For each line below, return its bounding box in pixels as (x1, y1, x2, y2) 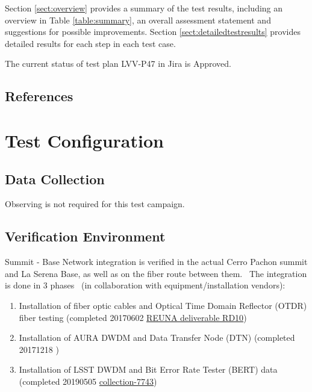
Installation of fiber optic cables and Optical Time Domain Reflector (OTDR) (19, 299, 307, 311)
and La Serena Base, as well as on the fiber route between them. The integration (5, 267, 307, 279)
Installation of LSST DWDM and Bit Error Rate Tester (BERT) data (19, 363, 278, 376)
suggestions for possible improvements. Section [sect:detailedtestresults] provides (5, 25, 301, 38)
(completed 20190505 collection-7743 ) (19, 375, 157, 387)
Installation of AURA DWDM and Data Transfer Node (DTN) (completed (19, 331, 295, 344)
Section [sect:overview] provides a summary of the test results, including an (5, 2, 283, 14)
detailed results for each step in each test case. (5, 37, 176, 49)
